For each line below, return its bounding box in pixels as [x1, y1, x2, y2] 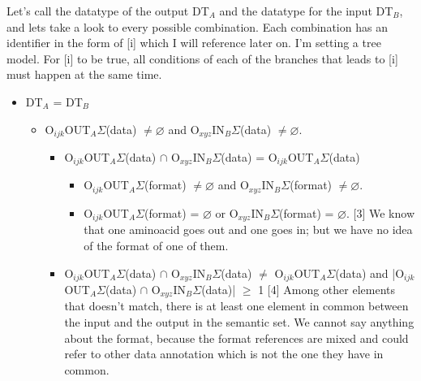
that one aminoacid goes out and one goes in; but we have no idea [84, 221, 413, 238]
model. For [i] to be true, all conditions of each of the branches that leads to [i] [6, 50, 398, 67]
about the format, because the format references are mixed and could [64, 329, 409, 346]
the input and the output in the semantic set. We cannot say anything [64, 314, 415, 331]
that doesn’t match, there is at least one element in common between [64, 297, 409, 314]
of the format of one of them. [84, 236, 229, 253]
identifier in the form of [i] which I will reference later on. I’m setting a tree [6, 34, 381, 51]
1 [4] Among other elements [258, 281, 395, 298]
